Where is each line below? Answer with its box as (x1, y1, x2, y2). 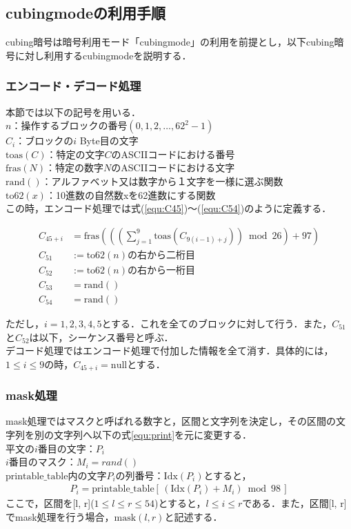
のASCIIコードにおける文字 (111, 160, 235, 175)
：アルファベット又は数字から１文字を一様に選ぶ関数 (41, 173, 283, 188)
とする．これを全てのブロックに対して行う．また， (101, 316, 332, 330)
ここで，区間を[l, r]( (6, 496, 94, 510)
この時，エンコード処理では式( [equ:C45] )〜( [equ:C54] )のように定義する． (6, 201, 332, 215)
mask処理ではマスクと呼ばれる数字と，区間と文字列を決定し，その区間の (6, 414, 337, 428)
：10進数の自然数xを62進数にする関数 (46, 187, 216, 202)
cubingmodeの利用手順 (6, 2, 166, 23)
